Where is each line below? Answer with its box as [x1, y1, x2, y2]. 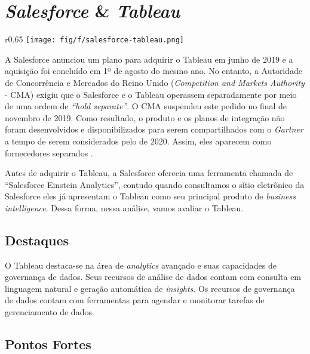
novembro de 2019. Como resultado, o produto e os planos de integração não [5, 111, 285, 124]
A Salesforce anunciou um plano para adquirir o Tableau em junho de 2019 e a [5, 53, 293, 65]
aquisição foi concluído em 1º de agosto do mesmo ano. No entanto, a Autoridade [5, 64, 303, 77]
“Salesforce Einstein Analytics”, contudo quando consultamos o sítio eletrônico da [5, 178, 305, 190]
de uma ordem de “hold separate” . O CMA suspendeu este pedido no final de [5, 100, 287, 112]
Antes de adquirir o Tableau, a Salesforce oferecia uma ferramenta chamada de [5, 167, 293, 179]
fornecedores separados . [5, 146, 93, 159]
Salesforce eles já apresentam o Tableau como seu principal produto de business [5, 190, 296, 202]
